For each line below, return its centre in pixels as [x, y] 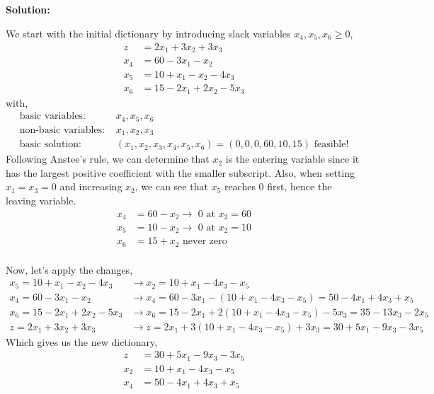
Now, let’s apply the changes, [69, 269]
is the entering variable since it [292, 159]
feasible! [331, 145]
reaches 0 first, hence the [278, 186]
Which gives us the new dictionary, [82, 341]
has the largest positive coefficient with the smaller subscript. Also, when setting [181, 172]
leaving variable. [41, 200]
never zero [205, 242]
